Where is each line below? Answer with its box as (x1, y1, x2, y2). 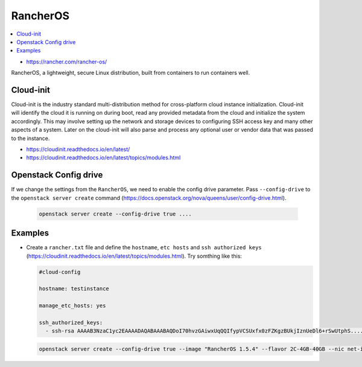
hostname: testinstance (39, 286, 110, 292)
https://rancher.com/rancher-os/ (26, 58, 107, 65)
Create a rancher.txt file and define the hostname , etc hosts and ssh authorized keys (26, 244, 262, 251)
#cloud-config (39, 269, 81, 275)
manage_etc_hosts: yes (39, 302, 106, 309)
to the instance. (11, 135, 50, 142)
